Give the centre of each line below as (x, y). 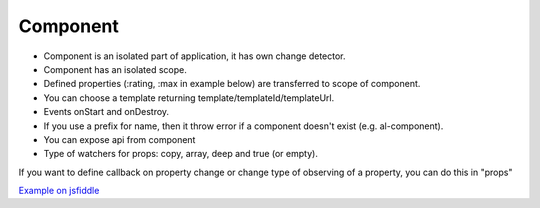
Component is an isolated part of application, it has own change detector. (194, 56)
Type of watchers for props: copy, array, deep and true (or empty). (181, 154)
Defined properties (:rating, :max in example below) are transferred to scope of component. (232, 84)
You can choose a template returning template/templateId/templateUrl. (189, 97)
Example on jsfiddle (59, 191)
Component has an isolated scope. (115, 69)
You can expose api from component (119, 139)
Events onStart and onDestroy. (106, 112)
